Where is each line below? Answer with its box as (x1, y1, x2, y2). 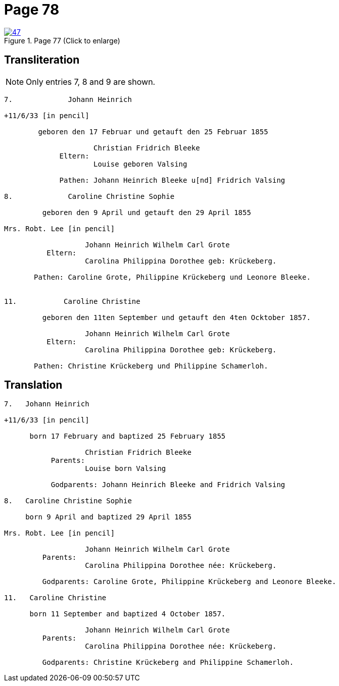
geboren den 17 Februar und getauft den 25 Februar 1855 (38, 127, 268, 136)
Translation (4, 379, 63, 392)
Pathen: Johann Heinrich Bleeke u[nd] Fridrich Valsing (59, 176, 285, 184)
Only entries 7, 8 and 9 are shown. (26, 76, 156, 87)
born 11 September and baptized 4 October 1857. (29, 610, 226, 618)
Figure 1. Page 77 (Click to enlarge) (4, 36, 120, 45)
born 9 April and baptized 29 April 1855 (25, 513, 191, 521)
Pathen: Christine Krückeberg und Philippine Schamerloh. (34, 361, 268, 370)
